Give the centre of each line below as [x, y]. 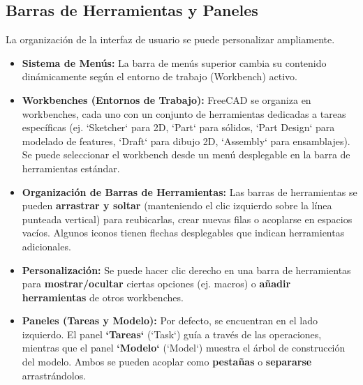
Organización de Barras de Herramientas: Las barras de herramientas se [190, 191]
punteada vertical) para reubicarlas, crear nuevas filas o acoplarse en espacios [187, 219]
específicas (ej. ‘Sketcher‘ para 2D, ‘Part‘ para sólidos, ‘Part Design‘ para [178, 127]
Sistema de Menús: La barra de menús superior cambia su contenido [174, 62]
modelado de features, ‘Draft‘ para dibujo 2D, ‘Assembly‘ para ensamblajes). [186, 141]
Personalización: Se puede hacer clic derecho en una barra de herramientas [186, 270]
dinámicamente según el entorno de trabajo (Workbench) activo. [160, 76]
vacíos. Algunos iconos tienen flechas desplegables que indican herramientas [183, 233]
